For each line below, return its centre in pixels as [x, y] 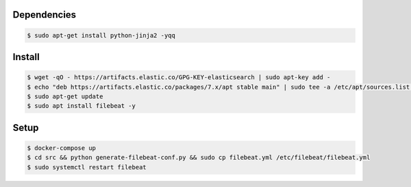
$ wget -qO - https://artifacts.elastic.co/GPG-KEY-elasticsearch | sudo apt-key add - [179, 77]
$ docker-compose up [61, 148]
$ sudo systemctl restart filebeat [87, 167]
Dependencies [45, 15]
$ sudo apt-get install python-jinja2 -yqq [101, 35]
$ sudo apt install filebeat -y [82, 106]
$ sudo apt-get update [65, 96]
